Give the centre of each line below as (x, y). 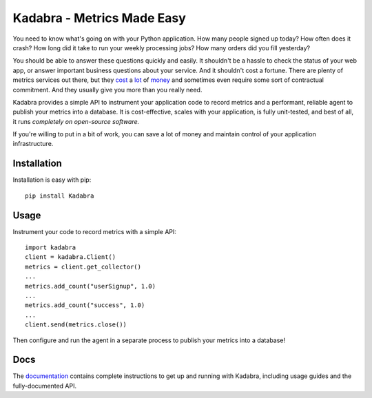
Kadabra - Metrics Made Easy (99, 18)
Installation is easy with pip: (52, 180)
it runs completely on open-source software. (76, 121)
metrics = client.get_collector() (83, 266)
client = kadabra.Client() (71, 257)
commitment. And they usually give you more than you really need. (107, 90)
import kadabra (51, 248)
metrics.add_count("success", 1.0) (85, 305)
